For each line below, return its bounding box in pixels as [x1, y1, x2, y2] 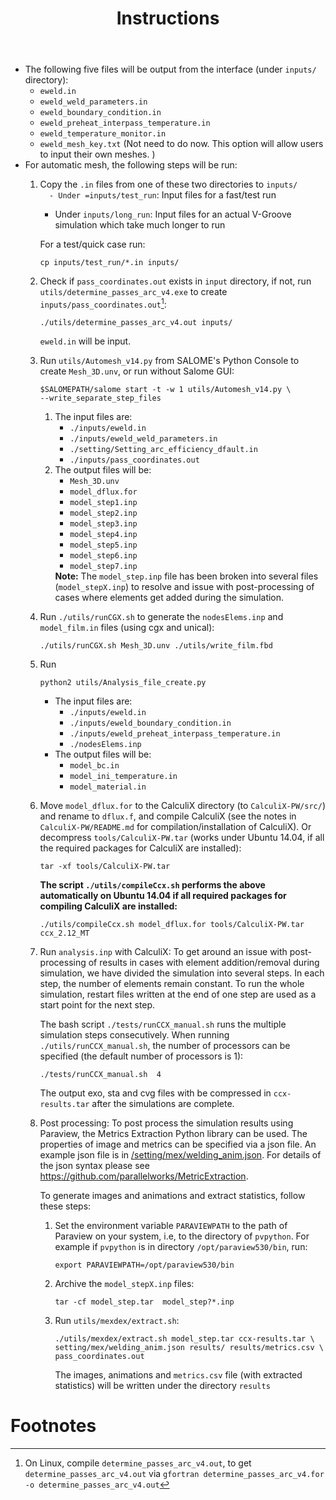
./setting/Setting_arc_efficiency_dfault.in [69, 444, 258, 454]
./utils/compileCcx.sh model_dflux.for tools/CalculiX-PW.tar [39, 919, 305, 929]
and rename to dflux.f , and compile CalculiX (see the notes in [39, 810, 297, 822]
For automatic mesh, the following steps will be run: [24, 159, 238, 171]
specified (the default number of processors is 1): [39, 1050, 244, 1062]
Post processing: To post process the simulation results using [39, 1117, 294, 1129]
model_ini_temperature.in [69, 771, 178, 781]
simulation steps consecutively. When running [39, 1028, 230, 1041]
